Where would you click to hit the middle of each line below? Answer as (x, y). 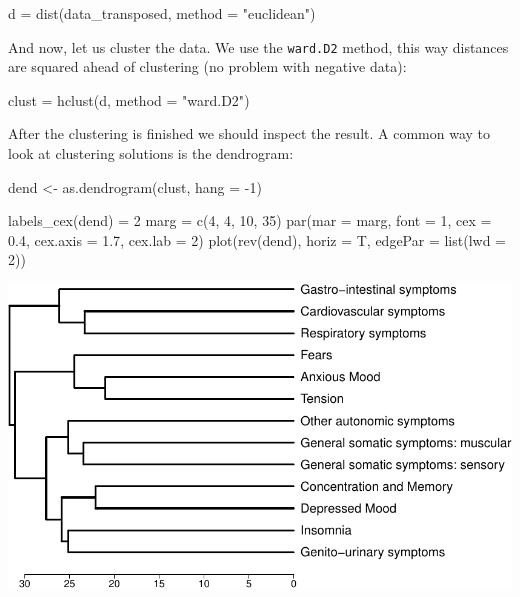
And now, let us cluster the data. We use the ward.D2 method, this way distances (258, 46)
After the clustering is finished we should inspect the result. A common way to (249, 133)
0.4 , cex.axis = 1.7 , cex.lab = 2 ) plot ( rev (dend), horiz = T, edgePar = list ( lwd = (257, 239)
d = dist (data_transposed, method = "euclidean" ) (162, 13)
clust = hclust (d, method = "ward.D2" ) (129, 99)
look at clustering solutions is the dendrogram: (151, 153)
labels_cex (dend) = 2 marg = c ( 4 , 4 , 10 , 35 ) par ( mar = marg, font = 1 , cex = (250, 220)
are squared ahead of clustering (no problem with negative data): (207, 66)
